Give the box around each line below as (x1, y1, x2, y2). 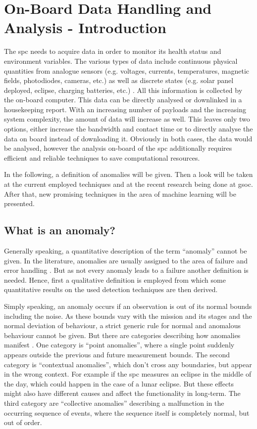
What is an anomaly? (4, 222, 115, 238)
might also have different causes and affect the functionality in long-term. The (4, 388, 241, 398)
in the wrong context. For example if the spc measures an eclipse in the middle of (4, 369, 252, 379)
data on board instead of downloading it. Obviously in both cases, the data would (4, 133, 253, 143)
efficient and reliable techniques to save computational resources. (4, 152, 200, 163)
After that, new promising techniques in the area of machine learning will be (4, 188, 236, 199)
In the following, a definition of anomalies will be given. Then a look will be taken (4, 169, 253, 179)
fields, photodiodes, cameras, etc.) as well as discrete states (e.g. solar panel (4, 75, 234, 86)
